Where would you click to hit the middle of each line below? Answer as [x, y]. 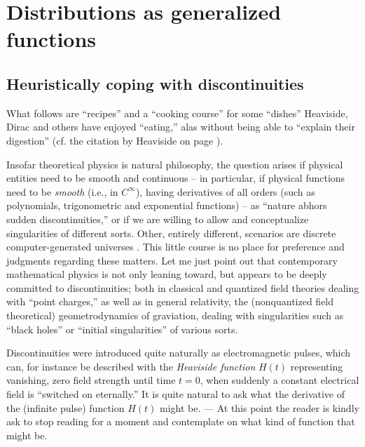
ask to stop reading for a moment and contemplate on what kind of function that [181, 421]
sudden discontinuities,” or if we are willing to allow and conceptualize [158, 219]
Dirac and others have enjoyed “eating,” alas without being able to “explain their [181, 127]
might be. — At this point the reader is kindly [260, 407]
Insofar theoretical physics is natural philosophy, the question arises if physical [175, 164]
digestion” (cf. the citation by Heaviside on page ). [115, 140]
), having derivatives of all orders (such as [225, 191]
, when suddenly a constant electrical [280, 380]
